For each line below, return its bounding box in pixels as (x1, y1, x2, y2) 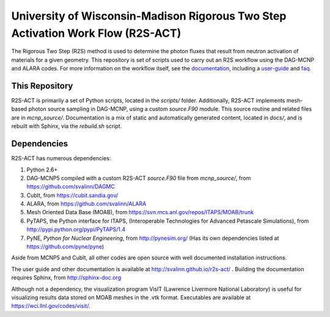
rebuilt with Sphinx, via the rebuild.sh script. (11, 122, 122, 130)
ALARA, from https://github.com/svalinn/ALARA (26, 200, 147, 207)
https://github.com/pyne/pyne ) (26, 243, 105, 250)
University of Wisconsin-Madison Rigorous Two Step (11, 9, 287, 23)
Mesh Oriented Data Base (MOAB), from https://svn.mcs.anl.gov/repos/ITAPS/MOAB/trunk (26, 209, 254, 216)
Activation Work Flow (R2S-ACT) (11, 26, 182, 40)
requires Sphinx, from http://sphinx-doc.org (11, 274, 122, 282)
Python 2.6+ (26, 166, 58, 173)
